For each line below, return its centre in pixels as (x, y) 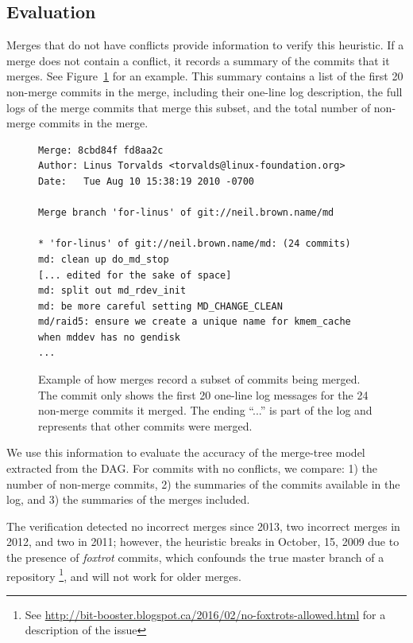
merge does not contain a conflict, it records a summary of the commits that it (198, 60)
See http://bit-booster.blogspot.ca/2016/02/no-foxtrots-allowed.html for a (205, 614)
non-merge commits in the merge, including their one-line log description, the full (205, 91)
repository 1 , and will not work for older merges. (124, 575)
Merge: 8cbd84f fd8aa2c (101, 150)
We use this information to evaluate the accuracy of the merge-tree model (186, 452)
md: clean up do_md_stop (104, 259)
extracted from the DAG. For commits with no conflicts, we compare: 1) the (192, 468)
